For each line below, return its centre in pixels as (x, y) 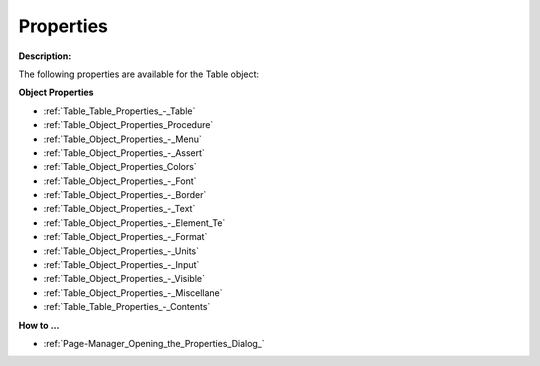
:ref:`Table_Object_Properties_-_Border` (125, 195)
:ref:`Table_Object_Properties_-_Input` (121, 265)
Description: (45, 56)
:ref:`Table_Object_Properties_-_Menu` (122, 139)
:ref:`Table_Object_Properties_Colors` (120, 167)
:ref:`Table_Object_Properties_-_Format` (125, 237)
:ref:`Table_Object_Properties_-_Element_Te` (134, 222)
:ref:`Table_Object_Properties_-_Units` (121, 251)
